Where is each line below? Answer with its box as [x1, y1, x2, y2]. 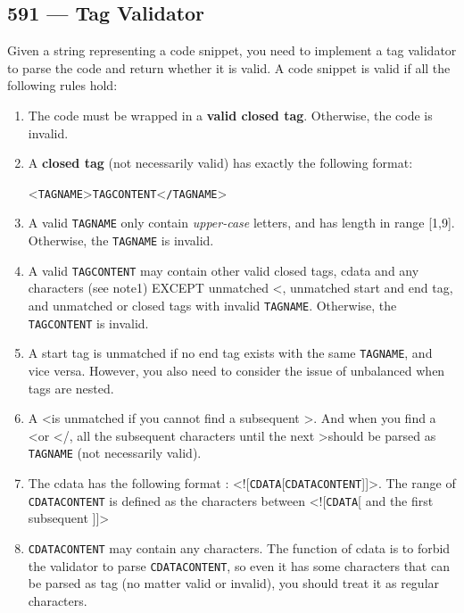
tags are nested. [28, 378, 114, 397]
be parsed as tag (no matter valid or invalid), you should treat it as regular [28, 574, 440, 592]
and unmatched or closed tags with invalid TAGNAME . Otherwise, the [28, 295, 397, 314]
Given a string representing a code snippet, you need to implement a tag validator [7, 41, 457, 60]
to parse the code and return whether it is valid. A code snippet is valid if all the [7, 58, 451, 77]
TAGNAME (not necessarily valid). [28, 443, 202, 462]
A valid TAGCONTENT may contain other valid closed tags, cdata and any [28, 261, 419, 279]
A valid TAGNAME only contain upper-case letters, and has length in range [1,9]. [28, 213, 455, 232]
